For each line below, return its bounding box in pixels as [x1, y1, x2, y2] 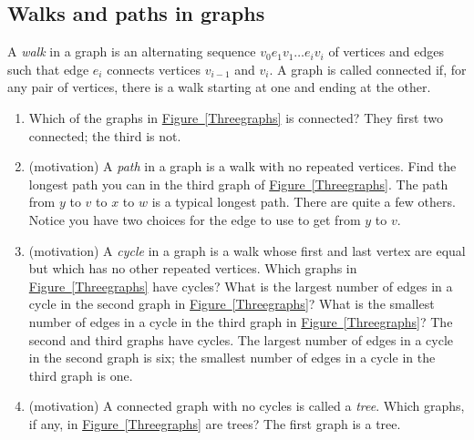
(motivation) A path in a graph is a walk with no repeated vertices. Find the [28, 157, 457, 176]
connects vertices [107, 59, 201, 78]
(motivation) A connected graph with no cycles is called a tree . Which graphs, [28, 396, 465, 415]
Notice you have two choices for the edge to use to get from [28, 210, 361, 229]
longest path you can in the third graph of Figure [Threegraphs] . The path [28, 174, 448, 193]
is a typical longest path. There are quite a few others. [151, 192, 456, 211]
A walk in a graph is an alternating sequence [7, 42, 256, 61]
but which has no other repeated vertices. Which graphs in [28, 259, 357, 278]
